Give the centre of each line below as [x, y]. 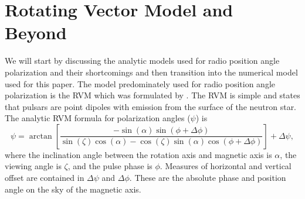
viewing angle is [33, 166]
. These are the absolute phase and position [208, 178]
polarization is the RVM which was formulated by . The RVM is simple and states [152, 95]
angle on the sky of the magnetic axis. [73, 189]
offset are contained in [45, 178]
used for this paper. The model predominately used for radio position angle [140, 83]
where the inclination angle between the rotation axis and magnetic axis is [138, 154]
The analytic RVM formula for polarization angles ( [98, 118]
